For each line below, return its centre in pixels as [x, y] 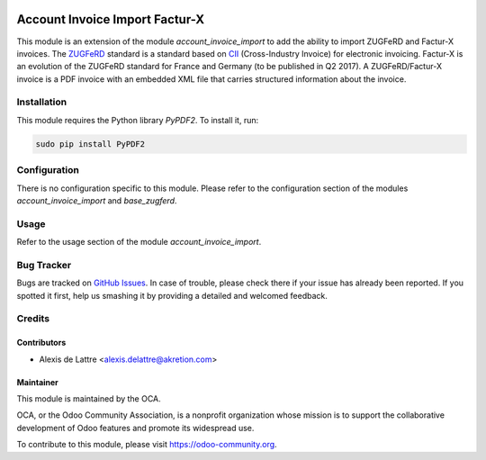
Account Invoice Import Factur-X [111, 19]
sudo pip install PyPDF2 [90, 144]
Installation [42, 102]
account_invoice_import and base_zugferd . [97, 200]
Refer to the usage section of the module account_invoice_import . [139, 242]
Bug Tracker [44, 265]
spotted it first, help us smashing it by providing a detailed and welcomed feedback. [172, 295]
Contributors [41, 343]
